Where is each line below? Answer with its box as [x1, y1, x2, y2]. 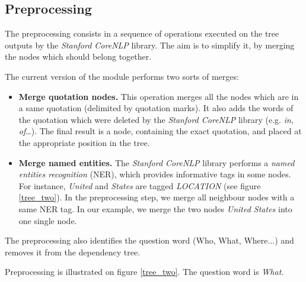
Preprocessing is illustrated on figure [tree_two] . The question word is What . [5, 265, 284, 278]
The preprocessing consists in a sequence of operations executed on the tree [5, 27, 279, 40]
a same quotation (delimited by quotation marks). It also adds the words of [18, 102, 294, 114]
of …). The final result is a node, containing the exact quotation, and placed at [18, 125, 302, 137]
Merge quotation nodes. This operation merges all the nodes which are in [18, 90, 299, 102]
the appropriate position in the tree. [18, 136, 150, 148]
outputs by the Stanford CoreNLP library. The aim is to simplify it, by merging [5, 38, 295, 51]
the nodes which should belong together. [5, 50, 152, 63]
